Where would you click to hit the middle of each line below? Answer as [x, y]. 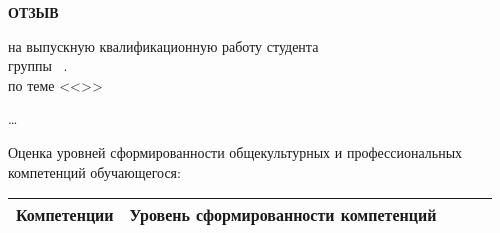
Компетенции [65, 215]
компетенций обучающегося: [94, 171]
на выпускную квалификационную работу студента [163, 45]
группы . [38, 65]
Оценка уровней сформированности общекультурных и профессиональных [235, 151]
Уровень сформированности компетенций [283, 215]
